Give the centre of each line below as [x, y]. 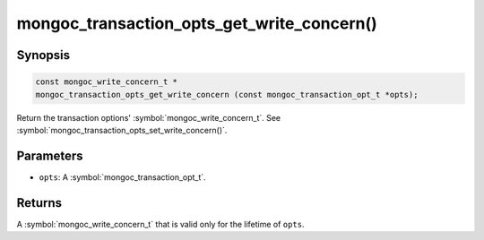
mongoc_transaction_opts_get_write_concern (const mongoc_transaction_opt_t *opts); [227, 94]
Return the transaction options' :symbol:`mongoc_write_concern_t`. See [149, 117]
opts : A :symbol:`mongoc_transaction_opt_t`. [122, 177]
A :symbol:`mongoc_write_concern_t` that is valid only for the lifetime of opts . [160, 224]
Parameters [50, 155]
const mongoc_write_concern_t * [107, 82]
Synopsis [43, 55]
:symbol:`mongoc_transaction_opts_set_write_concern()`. [122, 130]
